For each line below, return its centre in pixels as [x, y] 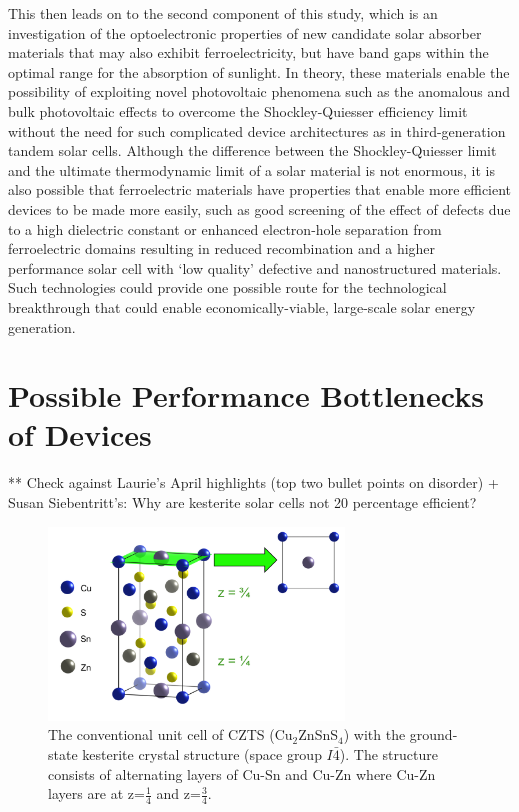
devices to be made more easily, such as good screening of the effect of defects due [259, 208]
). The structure [388, 753]
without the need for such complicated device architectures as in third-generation [257, 130]
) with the [374, 734]
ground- [433, 734]
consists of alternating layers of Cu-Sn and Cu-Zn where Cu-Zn [242, 773]
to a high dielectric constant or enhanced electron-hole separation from [225, 228]
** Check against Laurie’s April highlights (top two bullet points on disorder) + [253, 482]
